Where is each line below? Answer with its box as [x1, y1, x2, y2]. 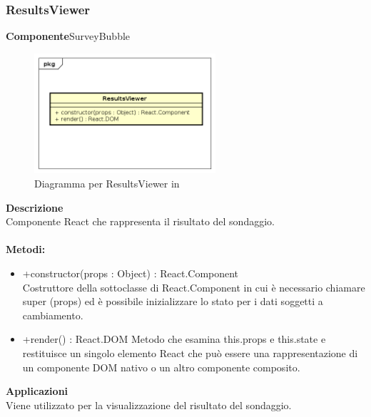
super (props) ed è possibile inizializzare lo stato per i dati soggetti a [22, 294, 323, 309]
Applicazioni [6, 383, 68, 398]
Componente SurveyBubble [6, 29, 131, 43]
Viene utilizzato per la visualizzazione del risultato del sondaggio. [6, 397, 292, 412]
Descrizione [6, 200, 63, 215]
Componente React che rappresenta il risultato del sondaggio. [6, 214, 275, 229]
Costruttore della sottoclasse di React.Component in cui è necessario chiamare [22, 279, 365, 294]
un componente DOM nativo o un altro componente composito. [22, 359, 300, 374]
